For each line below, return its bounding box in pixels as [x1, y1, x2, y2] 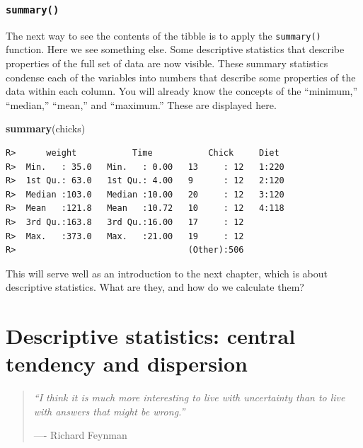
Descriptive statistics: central [6, 321, 296, 350]
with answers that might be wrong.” [33, 403, 185, 418]
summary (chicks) [6, 121, 86, 136]
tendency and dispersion [6, 349, 248, 378]
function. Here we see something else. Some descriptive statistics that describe [6, 42, 345, 57]
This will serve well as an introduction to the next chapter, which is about [6, 265, 328, 280]
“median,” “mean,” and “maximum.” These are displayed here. [6, 97, 277, 112]
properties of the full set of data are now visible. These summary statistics [6, 56, 328, 71]
